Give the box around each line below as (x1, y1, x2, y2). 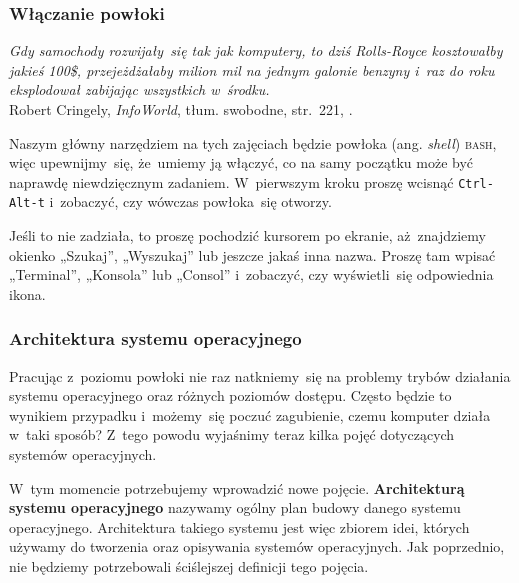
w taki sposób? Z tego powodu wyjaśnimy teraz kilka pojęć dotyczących (9, 424, 455, 445)
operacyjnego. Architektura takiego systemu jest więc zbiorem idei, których (9, 516, 470, 537)
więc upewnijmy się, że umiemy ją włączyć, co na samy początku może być (9, 152, 474, 173)
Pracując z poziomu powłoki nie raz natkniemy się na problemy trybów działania (9, 365, 511, 386)
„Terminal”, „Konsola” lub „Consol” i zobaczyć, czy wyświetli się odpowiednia (9, 264, 494, 285)
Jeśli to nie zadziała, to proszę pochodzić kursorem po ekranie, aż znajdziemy (9, 225, 486, 246)
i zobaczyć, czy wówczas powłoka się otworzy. (49, 191, 332, 212)
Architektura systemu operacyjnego (9, 326, 302, 351)
